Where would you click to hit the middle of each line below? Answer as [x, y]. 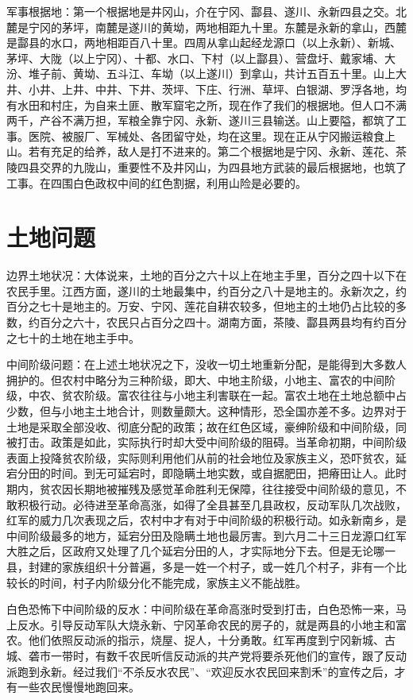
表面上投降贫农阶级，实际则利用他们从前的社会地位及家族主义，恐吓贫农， [201, 457]
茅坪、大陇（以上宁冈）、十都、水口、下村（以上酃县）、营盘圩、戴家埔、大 [201, 58]
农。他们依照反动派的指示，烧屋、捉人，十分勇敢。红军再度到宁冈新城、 [195, 640]
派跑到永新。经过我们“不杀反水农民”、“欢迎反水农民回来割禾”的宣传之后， [201, 671]
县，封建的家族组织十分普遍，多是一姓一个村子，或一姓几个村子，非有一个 [201, 566]
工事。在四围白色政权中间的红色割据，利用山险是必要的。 [156, 182]
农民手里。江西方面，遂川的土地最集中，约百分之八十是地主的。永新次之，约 [206, 290]
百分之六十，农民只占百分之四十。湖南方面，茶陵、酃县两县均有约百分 [223, 322]
